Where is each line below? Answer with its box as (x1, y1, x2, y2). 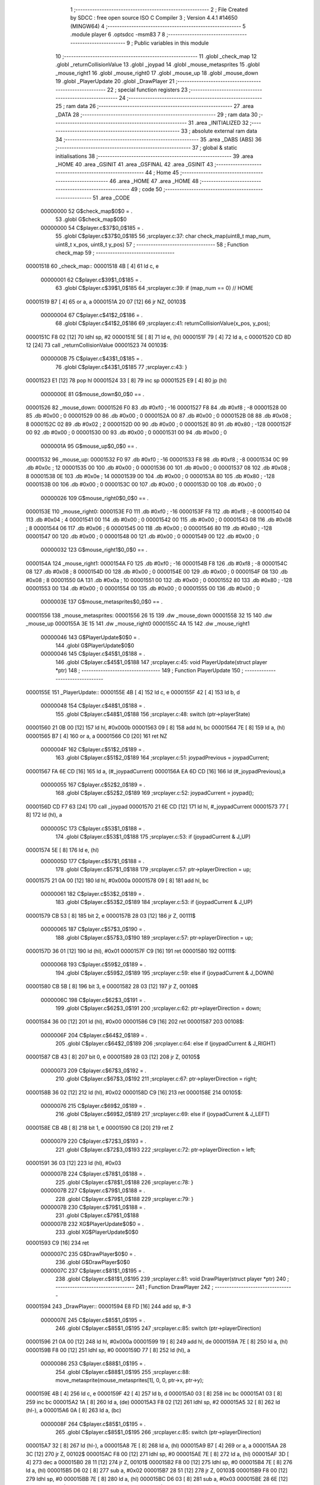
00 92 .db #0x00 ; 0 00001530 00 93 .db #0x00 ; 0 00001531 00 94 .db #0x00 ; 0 (25, 429, 228, 436)
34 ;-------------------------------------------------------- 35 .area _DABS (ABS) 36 (55, 135, 262, 143)
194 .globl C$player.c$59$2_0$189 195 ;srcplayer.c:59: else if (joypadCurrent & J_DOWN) (55, 969, 274, 977)
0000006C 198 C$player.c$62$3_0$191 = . (40, 996, 146, 1003)
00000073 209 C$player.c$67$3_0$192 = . (40, 1067, 146, 1074)
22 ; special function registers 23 (107, 86, 188, 93)
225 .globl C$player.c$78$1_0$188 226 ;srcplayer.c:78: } (55, 1178, 194, 1186)
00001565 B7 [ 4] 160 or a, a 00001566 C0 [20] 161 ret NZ (25, 732, 168, 740)
